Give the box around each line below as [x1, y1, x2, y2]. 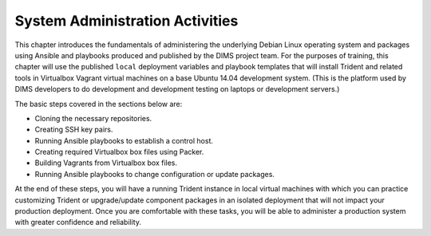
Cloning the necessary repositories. [34, 113, 152, 123]
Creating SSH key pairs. [34, 124, 113, 135]
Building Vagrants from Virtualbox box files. [34, 158, 178, 167]
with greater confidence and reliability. [14, 218, 141, 227]
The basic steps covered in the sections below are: [14, 99, 183, 108]
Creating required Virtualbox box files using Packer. [34, 147, 204, 157]
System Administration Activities [14, 12, 239, 29]
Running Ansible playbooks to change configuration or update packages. [34, 169, 275, 179]
